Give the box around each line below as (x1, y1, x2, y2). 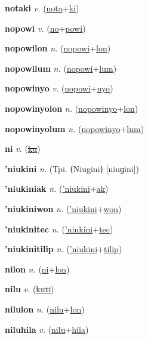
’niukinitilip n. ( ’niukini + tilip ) (5, 243, 122, 255)
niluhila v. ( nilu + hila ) (5, 323, 89, 335)
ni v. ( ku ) (5, 142, 41, 155)
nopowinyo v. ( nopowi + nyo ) (5, 82, 113, 94)
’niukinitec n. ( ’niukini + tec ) (5, 222, 113, 235)
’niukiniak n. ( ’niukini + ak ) (5, 182, 109, 195)
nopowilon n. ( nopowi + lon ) (5, 42, 111, 54)
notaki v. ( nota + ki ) (5, 2, 79, 14)
